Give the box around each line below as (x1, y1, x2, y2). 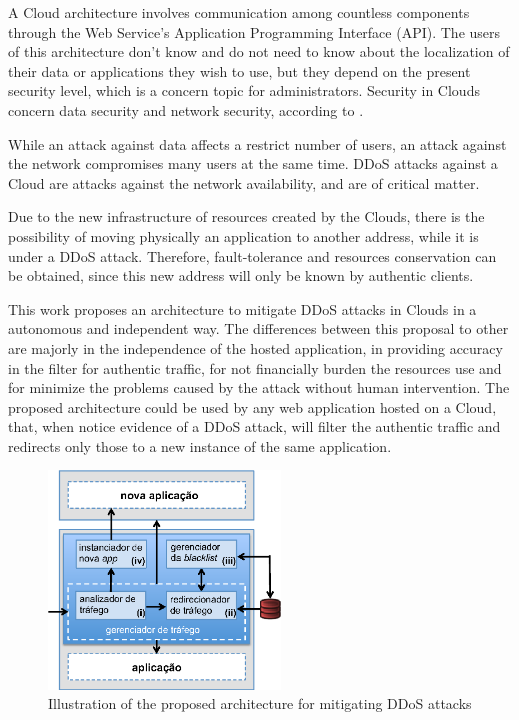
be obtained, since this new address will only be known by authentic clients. (8, 265, 474, 286)
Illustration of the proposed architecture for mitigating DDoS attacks (48, 693, 472, 714)
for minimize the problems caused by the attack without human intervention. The (8, 377, 510, 398)
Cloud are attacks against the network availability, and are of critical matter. (8, 172, 480, 193)
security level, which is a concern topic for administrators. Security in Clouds (8, 80, 480, 101)
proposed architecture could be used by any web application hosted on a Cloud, (8, 396, 497, 417)
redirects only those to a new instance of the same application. (8, 435, 392, 456)
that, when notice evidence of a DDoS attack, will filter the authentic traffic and (8, 416, 501, 437)
